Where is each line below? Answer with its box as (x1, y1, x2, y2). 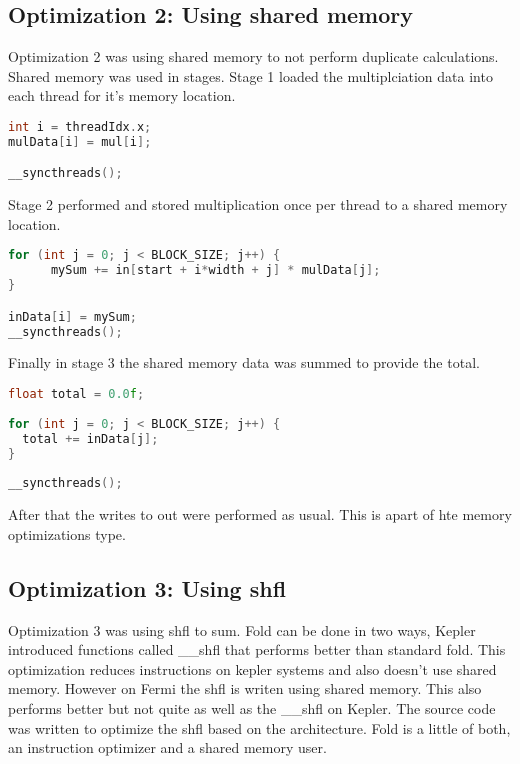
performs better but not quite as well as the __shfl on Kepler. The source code (8, 697, 496, 718)
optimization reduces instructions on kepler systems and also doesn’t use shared (8, 658, 497, 679)
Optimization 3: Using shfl (8, 572, 287, 603)
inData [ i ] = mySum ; (8, 309, 137, 324)
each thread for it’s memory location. (8, 85, 236, 106)
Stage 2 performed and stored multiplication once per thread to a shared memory (8, 194, 508, 215)
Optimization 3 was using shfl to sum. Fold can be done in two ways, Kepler (8, 619, 476, 640)
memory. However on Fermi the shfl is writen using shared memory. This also (8, 678, 482, 699)
